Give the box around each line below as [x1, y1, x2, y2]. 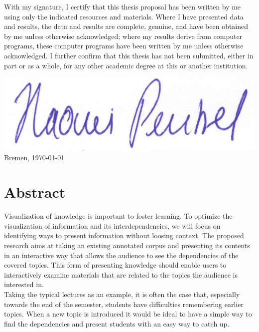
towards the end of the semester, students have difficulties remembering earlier [4, 299, 244, 309]
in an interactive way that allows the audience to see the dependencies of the [4, 250, 239, 260]
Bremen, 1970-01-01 [4, 152, 65, 163]
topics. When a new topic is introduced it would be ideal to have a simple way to [4, 309, 252, 319]
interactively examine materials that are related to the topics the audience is [4, 269, 238, 280]
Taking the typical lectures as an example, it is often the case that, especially [4, 289, 240, 299]
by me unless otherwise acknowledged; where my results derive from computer [4, 30, 243, 41]
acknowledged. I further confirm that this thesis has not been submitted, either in [4, 50, 254, 60]
